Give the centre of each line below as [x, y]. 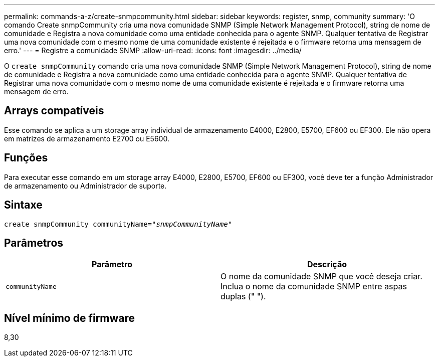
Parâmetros [34, 243]
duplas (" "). [243, 297]
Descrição [327, 264]
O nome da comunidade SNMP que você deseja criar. [321, 277]
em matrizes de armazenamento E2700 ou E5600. [87, 138]
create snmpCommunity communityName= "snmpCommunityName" [118, 224]
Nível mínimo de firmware [70, 318]
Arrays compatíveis [54, 111]
